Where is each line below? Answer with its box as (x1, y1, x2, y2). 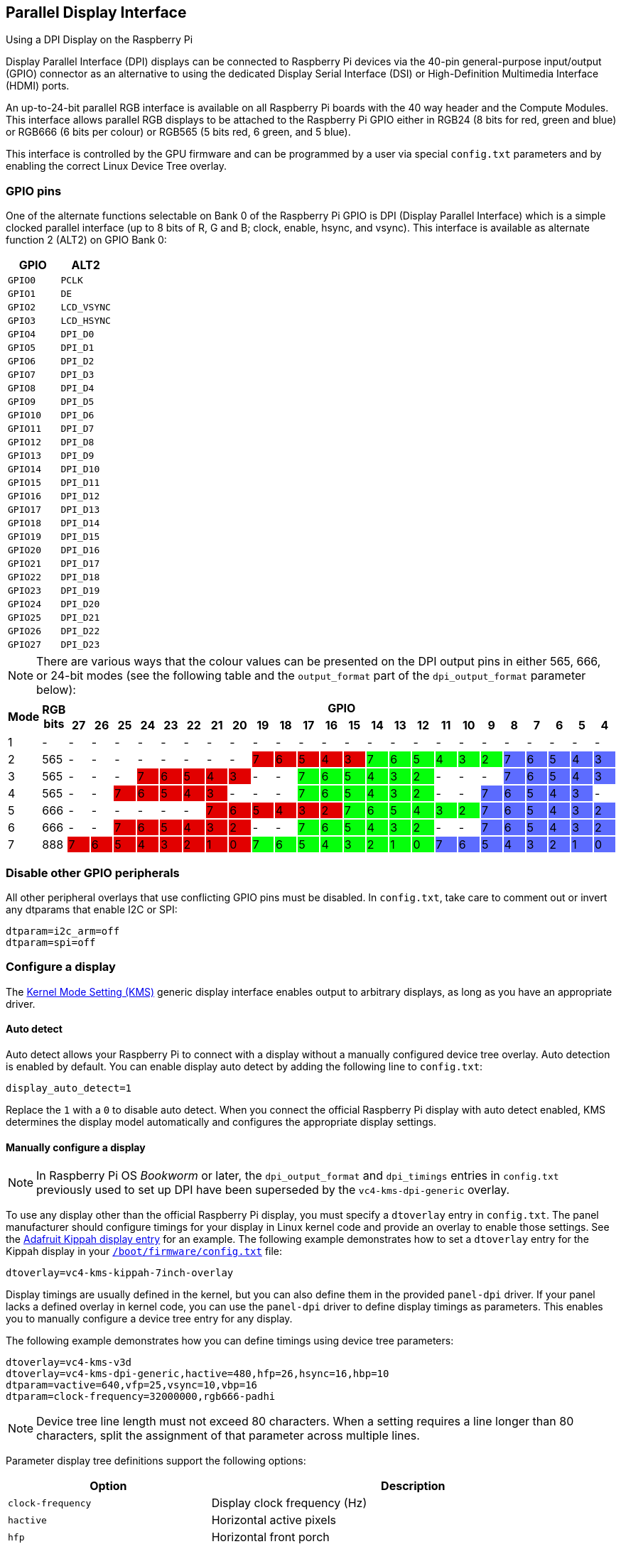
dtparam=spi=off (6, 936, 96, 948)
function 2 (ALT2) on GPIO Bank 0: (6, 234, 167, 246)
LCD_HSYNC (60, 315, 111, 327)
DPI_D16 (60, 545, 100, 556)
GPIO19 (8, 531, 41, 543)
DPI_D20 (60, 599, 100, 610)
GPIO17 (8, 504, 41, 516)
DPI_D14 (60, 518, 100, 529)
